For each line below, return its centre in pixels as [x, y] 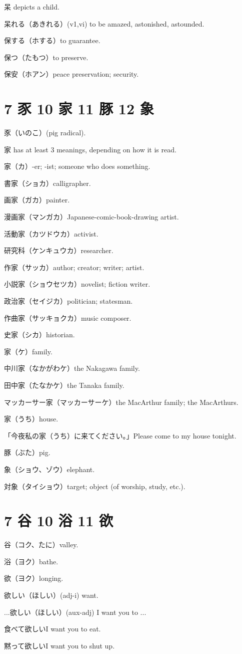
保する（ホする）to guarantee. [52, 40]
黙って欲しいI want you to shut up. [59, 645]
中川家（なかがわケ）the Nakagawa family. [72, 368]
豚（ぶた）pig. [27, 452]
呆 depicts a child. [32, 7]
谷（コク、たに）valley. [41, 544]
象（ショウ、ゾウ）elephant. [49, 469]
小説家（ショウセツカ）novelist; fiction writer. [77, 284]
